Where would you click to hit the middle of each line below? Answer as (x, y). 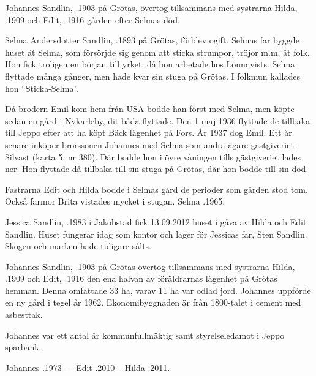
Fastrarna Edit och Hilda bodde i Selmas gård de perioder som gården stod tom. (156, 189)
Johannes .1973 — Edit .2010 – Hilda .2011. (88, 367)
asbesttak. (24, 314)
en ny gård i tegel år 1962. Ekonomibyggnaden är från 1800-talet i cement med (153, 302)
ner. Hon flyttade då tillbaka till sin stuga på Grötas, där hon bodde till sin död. (157, 169)
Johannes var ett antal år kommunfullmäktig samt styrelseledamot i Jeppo (145, 335)
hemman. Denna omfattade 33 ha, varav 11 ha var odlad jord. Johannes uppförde (158, 290)
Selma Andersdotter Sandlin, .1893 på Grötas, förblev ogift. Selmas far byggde (152, 40)
